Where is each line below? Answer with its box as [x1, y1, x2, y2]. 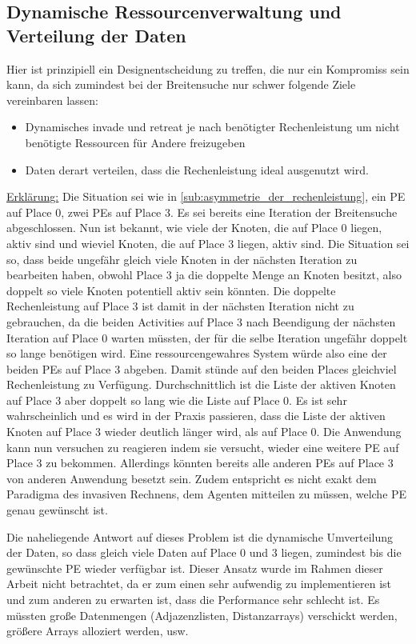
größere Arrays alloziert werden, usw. [6, 622, 189, 639]
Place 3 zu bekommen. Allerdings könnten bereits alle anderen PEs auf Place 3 [6, 454, 394, 471]
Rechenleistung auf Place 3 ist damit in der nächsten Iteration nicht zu [6, 298, 354, 314]
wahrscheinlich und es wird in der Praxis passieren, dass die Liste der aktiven [6, 407, 386, 424]
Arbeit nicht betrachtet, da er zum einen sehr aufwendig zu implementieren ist [6, 575, 391, 592]
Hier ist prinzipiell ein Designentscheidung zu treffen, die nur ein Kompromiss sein [6, 60, 410, 77]
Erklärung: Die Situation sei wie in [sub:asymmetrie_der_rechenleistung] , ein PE [6, 188, 406, 205]
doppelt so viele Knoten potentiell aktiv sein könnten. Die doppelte [6, 282, 336, 298]
